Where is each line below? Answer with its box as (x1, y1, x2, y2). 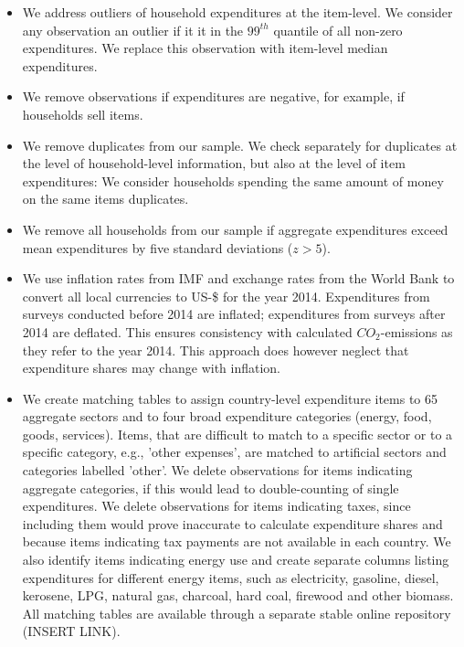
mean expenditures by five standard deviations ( (22, 238, 293, 257)
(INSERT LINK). (22, 621, 121, 641)
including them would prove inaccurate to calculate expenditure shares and (22, 514, 443, 533)
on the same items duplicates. (22, 189, 189, 208)
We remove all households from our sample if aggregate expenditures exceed (22, 219, 448, 239)
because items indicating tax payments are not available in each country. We (22, 532, 451, 551)
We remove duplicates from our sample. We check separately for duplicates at (22, 135, 458, 154)
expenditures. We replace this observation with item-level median (22, 38, 388, 58)
